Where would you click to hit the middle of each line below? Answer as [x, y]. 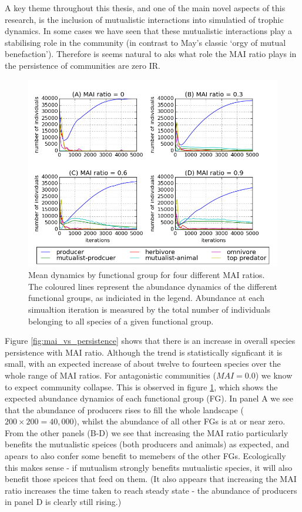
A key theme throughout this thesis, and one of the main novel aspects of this [145, 8]
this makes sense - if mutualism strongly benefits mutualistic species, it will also [149, 467]
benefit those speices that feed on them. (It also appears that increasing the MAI [151, 479]
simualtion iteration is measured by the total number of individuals [149, 309]
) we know [274, 375]
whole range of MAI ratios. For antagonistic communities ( [110, 375]
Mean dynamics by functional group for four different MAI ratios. [147, 275]
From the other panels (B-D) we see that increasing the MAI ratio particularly [147, 432]
